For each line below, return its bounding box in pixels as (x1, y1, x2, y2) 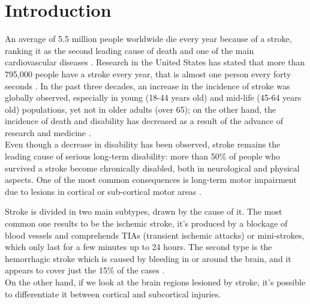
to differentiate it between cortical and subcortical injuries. (5, 287, 221, 300)
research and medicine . (5, 126, 91, 139)
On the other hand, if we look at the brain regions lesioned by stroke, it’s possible (5, 276, 306, 288)
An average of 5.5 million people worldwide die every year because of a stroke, (5, 32, 292, 45)
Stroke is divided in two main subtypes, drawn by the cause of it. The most (5, 205, 282, 218)
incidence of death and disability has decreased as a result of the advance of (5, 115, 284, 127)
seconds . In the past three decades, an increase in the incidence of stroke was (5, 79, 290, 92)
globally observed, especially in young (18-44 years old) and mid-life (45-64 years (5, 91, 302, 104)
